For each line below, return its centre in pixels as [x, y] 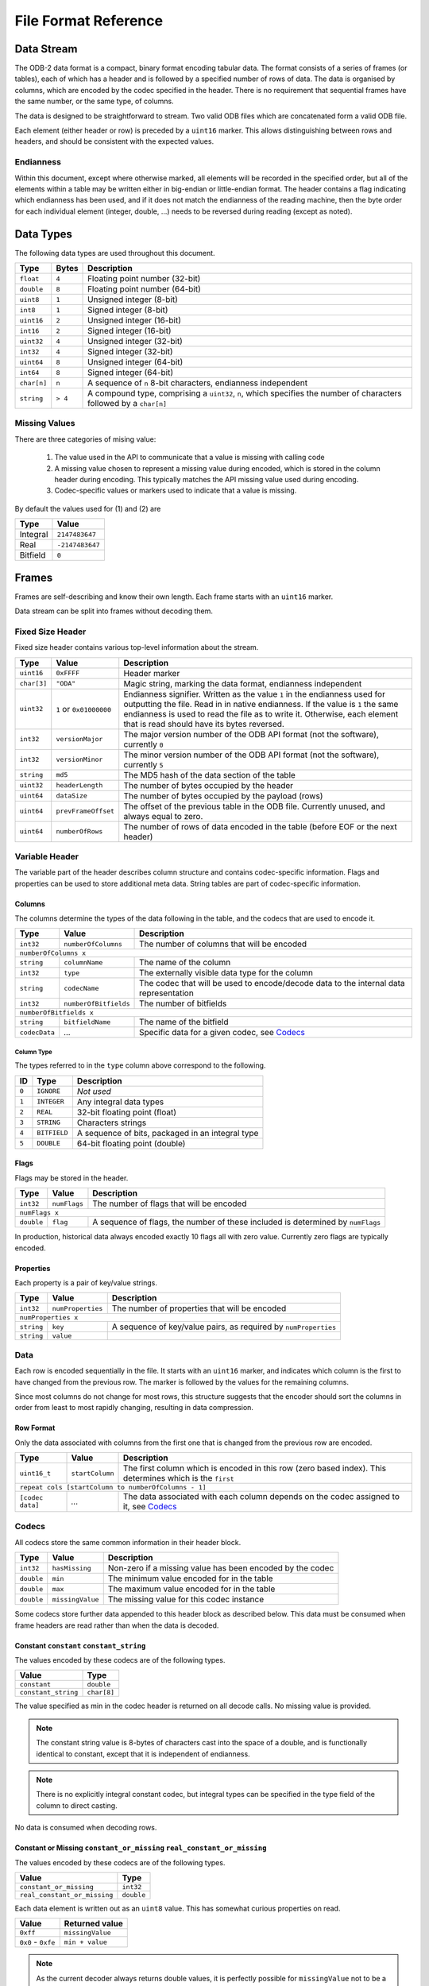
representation [166, 993]
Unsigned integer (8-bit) [133, 299]
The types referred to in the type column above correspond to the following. [140, 1065]
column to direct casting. [77, 1805]
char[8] [101, 1692]
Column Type [33, 1052]
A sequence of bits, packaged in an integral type [168, 1133]
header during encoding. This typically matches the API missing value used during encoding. [207, 479]
